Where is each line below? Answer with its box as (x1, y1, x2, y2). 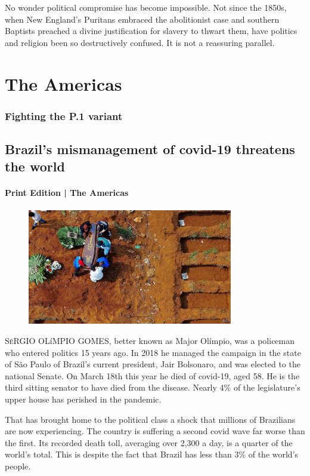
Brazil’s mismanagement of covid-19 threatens (5, 139, 295, 158)
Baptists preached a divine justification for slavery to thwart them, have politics (5, 24, 297, 37)
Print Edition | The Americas (5, 186, 129, 199)
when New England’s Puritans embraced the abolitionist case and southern (5, 13, 280, 25)
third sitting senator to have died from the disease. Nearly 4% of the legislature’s (5, 381, 300, 394)
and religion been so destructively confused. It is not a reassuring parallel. (5, 36, 275, 48)
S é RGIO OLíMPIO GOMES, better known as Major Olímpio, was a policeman (5, 334, 295, 346)
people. (5, 459, 31, 472)
